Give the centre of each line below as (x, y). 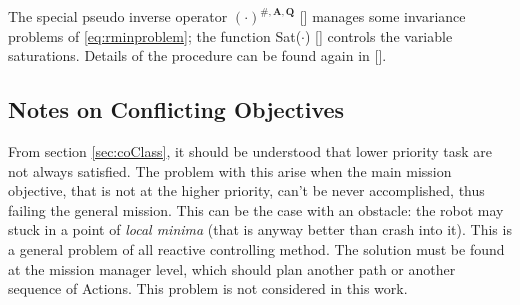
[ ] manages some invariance (382, 16)
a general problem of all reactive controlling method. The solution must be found (256, 248)
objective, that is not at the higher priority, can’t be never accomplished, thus (246, 190)
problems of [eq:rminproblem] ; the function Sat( (155, 35)
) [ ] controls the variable (379, 35)
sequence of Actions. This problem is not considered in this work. (208, 288)
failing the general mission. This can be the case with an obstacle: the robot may (256, 209)
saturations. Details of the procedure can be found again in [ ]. (197, 55)
